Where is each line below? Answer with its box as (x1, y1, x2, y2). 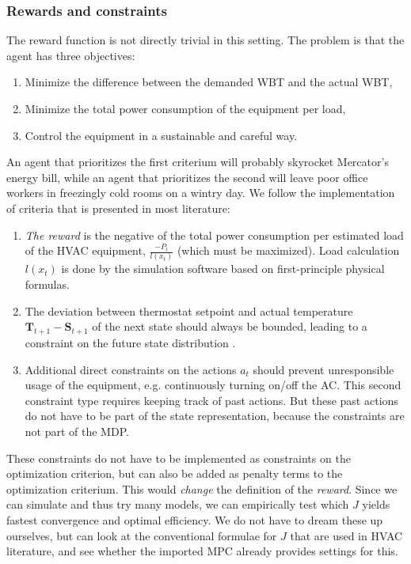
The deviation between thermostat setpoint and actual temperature (25, 302, 353, 319)
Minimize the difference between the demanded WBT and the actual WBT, (25, 74, 393, 90)
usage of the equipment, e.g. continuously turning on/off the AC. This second (25, 377, 401, 393)
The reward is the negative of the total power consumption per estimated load (25, 226, 404, 243)
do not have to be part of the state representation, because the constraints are (25, 407, 405, 424)
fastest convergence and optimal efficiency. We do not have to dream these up (6, 511, 383, 528)
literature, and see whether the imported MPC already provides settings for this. (6, 543, 398, 559)
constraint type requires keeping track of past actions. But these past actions (25, 392, 398, 408)
